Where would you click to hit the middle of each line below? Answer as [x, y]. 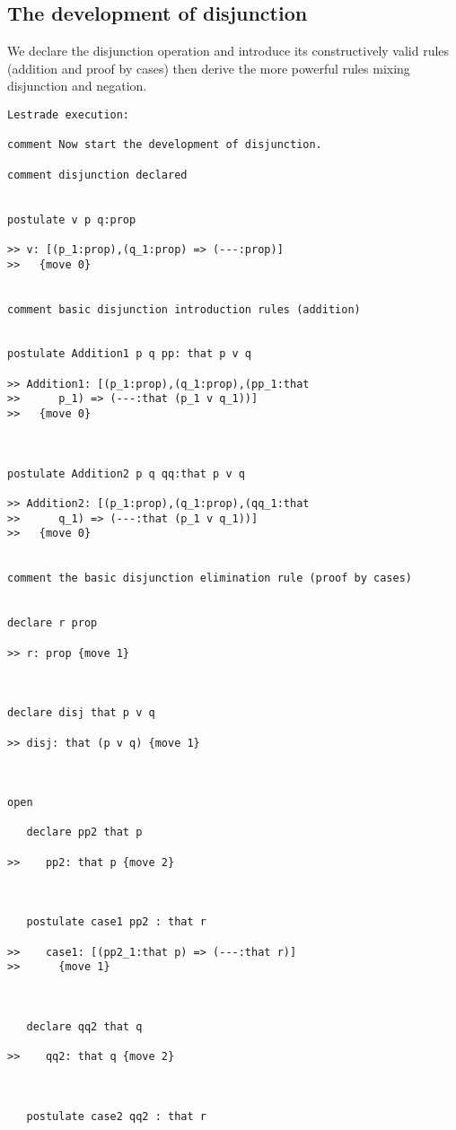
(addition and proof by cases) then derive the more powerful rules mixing [209, 68]
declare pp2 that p [84, 832]
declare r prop [53, 623]
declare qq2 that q [84, 1027]
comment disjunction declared [97, 175]
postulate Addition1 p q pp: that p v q [130, 354]
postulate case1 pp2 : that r [116, 922]
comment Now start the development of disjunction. [165, 145]
